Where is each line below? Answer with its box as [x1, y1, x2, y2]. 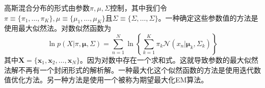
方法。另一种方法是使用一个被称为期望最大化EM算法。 [25, 74, 208, 85]
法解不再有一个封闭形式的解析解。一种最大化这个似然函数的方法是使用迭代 [4, 64, 254, 75]
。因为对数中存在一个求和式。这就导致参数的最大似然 [79, 54, 258, 65]
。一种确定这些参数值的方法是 [158, 12, 258, 23]
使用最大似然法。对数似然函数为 [4, 23, 111, 33]
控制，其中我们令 [110, 3, 167, 13]
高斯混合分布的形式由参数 [4, 3, 90, 13]
